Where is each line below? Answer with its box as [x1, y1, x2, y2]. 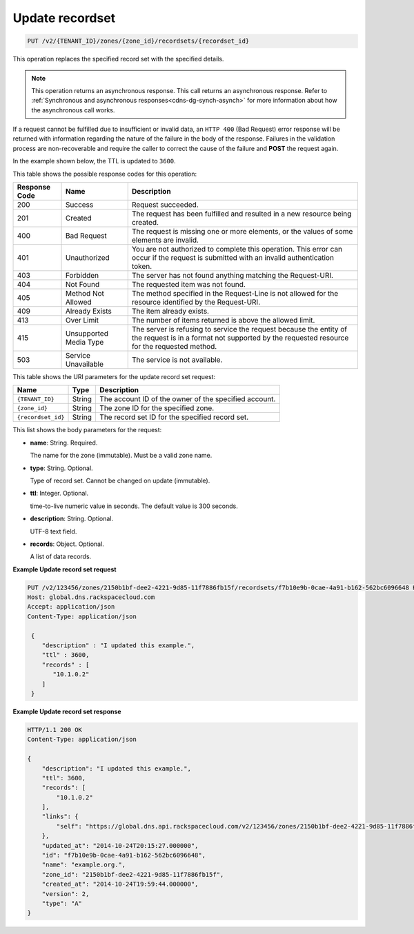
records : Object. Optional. [30, 540, 105, 548]
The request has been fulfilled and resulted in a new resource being [131, 209, 352, 219]
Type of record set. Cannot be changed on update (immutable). [30, 476, 210, 485]
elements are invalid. [131, 235, 199, 245]
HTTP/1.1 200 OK [27, 726, 83, 733]
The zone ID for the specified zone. [99, 403, 215, 413]
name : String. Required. [30, 438, 98, 447]
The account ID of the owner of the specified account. [99, 394, 276, 404]
